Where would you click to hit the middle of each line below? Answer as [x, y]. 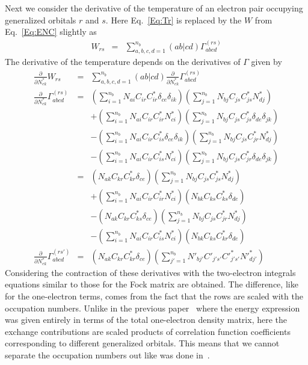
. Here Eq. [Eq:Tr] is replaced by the [174, 20]
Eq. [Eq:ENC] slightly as [51, 32]
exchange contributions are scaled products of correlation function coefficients [148, 331]
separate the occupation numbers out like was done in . [107, 354]
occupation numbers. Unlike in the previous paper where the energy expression [152, 308]
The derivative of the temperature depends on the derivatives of [123, 62]
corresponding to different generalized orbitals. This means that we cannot [142, 343]
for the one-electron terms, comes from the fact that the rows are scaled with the [154, 296]
